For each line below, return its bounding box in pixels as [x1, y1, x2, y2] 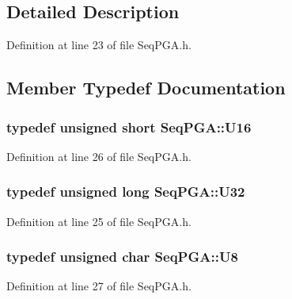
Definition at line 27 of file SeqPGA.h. [6, 278, 192, 294]
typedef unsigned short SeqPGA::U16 [6, 117, 252, 136]
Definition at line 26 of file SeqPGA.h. [6, 148, 192, 164]
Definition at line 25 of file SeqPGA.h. [6, 213, 192, 229]
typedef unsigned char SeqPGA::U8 [6, 247, 238, 266]
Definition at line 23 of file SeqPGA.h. [6, 36, 192, 53]
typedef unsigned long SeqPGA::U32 [6, 182, 245, 201]
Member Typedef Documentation [6, 75, 286, 100]
